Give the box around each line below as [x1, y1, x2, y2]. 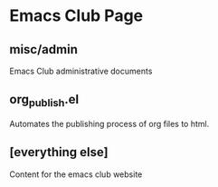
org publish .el [9, 92, 80, 110]
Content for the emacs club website [9, 169, 143, 180]
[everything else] [9, 144, 109, 160]
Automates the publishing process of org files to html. [9, 119, 210, 129]
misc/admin [9, 42, 79, 57]
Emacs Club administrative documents [9, 65, 153, 76]
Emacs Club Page [9, 5, 144, 26]
